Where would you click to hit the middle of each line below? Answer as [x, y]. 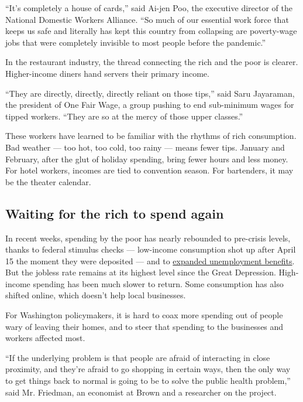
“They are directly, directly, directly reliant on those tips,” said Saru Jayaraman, [150, 93]
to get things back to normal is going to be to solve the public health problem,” [148, 381]
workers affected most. [45, 338]
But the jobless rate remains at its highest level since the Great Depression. [141, 272]
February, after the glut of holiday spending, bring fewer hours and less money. [147, 159]
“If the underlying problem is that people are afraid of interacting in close [138, 357]
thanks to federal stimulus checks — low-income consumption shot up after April [151, 249]
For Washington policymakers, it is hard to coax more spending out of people [144, 315]
